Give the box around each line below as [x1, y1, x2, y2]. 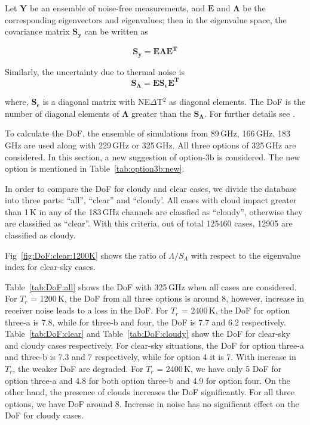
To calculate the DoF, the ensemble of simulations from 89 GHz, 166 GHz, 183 [5, 127, 290, 139]
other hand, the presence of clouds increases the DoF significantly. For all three [5, 386, 294, 398]
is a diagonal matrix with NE [42, 95, 150, 108]
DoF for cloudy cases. [5, 409, 84, 421]
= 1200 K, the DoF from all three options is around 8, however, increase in [30, 292, 304, 305]
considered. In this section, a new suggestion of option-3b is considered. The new [5, 150, 300, 163]
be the [243, 2, 266, 14]
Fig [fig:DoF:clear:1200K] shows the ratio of [5, 249, 166, 261]
